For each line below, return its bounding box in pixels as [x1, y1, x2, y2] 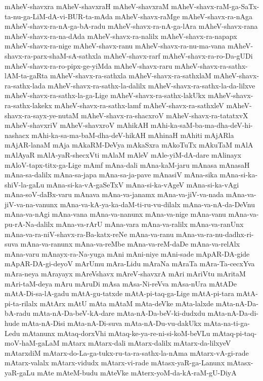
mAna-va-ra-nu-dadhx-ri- [176, 228, 254, 239]
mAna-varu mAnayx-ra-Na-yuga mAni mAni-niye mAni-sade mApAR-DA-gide [5, 248, 250, 259]
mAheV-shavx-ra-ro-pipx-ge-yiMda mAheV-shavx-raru [5, 60, 172, 71]
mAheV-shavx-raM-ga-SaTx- [171, 1, 259, 11]
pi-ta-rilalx [5, 298, 38, 308]
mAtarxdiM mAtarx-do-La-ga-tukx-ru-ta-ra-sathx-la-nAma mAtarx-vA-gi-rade [5, 347, 249, 358]
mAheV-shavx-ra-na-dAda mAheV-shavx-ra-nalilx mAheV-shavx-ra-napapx [5, 30, 237, 41]
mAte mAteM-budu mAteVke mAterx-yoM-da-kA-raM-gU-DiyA [37, 367, 237, 377]
